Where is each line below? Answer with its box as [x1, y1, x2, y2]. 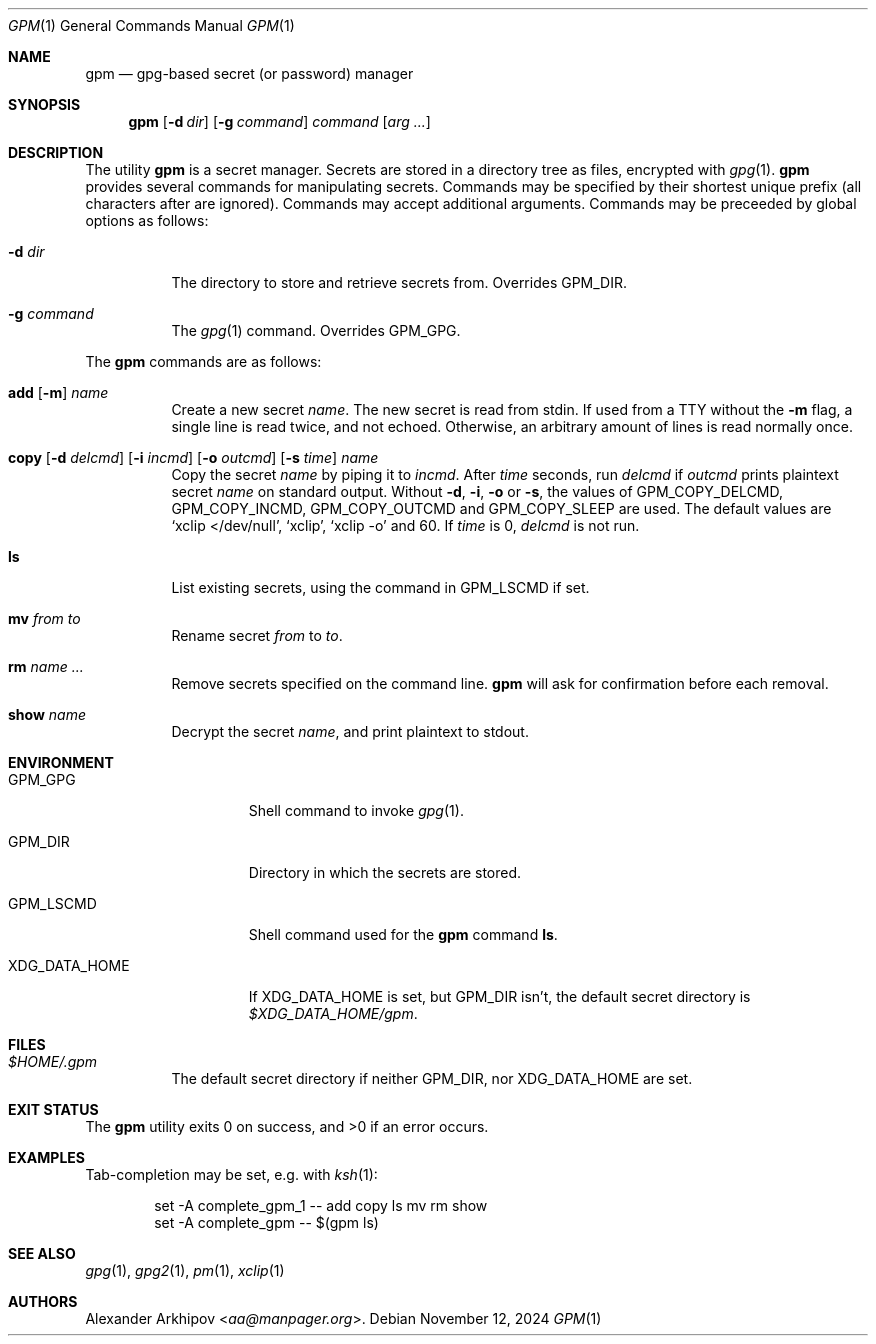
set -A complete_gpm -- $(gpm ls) [154, 1214, 379, 1231]
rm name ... [8, 658, 84, 675]
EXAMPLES [8, 1149, 85, 1166]
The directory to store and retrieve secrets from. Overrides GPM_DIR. [171, 274, 628, 291]
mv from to [8, 610, 81, 627]
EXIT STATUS [8, 1101, 99, 1118]
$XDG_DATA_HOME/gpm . [248, 1005, 418, 1022]
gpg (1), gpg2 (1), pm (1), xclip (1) [85, 1262, 285, 1279]
